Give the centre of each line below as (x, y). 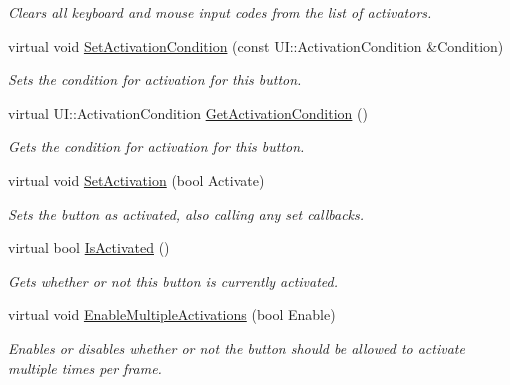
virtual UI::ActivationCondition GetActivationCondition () (188, 112)
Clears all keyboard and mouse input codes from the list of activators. (220, 12)
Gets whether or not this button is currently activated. (173, 280)
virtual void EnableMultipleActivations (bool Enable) (172, 314)
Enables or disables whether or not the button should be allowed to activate (236, 347)
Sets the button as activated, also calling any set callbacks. (186, 213)
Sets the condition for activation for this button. (155, 79)
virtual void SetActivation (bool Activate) (136, 179)
